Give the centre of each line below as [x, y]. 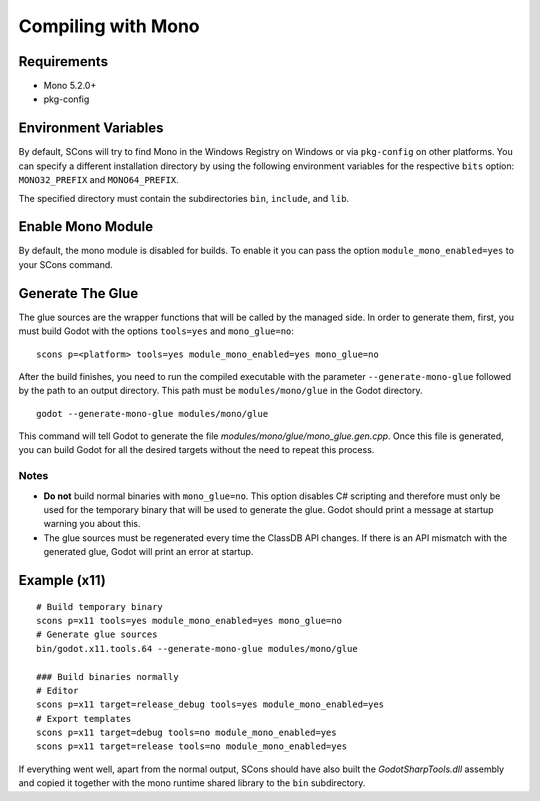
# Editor [57, 690]
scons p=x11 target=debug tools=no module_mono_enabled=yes [186, 733]
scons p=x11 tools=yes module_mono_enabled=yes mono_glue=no [189, 620]
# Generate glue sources [97, 634]
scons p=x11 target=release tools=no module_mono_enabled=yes [192, 746]
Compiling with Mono [109, 26]
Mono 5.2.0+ [70, 86]
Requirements [63, 61]
